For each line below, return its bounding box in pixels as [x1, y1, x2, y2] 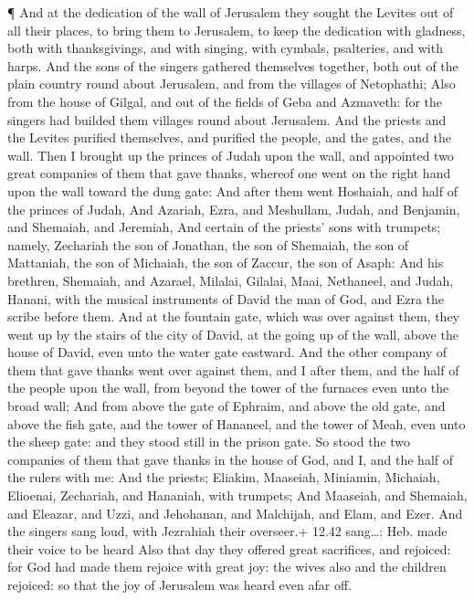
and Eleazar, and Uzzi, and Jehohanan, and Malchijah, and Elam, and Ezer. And [7, 503, 463, 522]
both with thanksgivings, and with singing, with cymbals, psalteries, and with [7, 38, 443, 58]
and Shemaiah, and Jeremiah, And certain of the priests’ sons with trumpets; [7, 217, 441, 237]
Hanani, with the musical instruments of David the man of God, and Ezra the [7, 289, 444, 308]
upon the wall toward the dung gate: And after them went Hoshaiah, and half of [7, 181, 458, 200]
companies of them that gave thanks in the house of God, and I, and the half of [7, 449, 454, 468]
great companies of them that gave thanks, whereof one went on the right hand [7, 163, 451, 183]
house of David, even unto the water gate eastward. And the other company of [7, 342, 448, 362]
